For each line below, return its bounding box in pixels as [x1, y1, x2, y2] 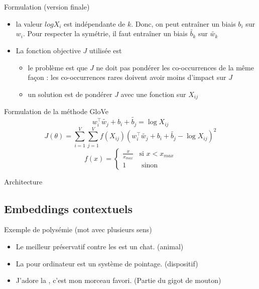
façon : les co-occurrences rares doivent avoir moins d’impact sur [28, 72, 226, 82]
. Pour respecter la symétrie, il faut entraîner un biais [23, 28, 188, 39]
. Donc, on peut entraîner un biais [131, 18, 236, 29]
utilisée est [89, 45, 122, 55]
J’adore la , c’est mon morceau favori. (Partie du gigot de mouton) [16, 275, 221, 285]
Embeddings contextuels [4, 201, 133, 216]
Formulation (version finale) [4, 2, 90, 12]
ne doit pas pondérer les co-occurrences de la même [96, 62, 254, 72]
